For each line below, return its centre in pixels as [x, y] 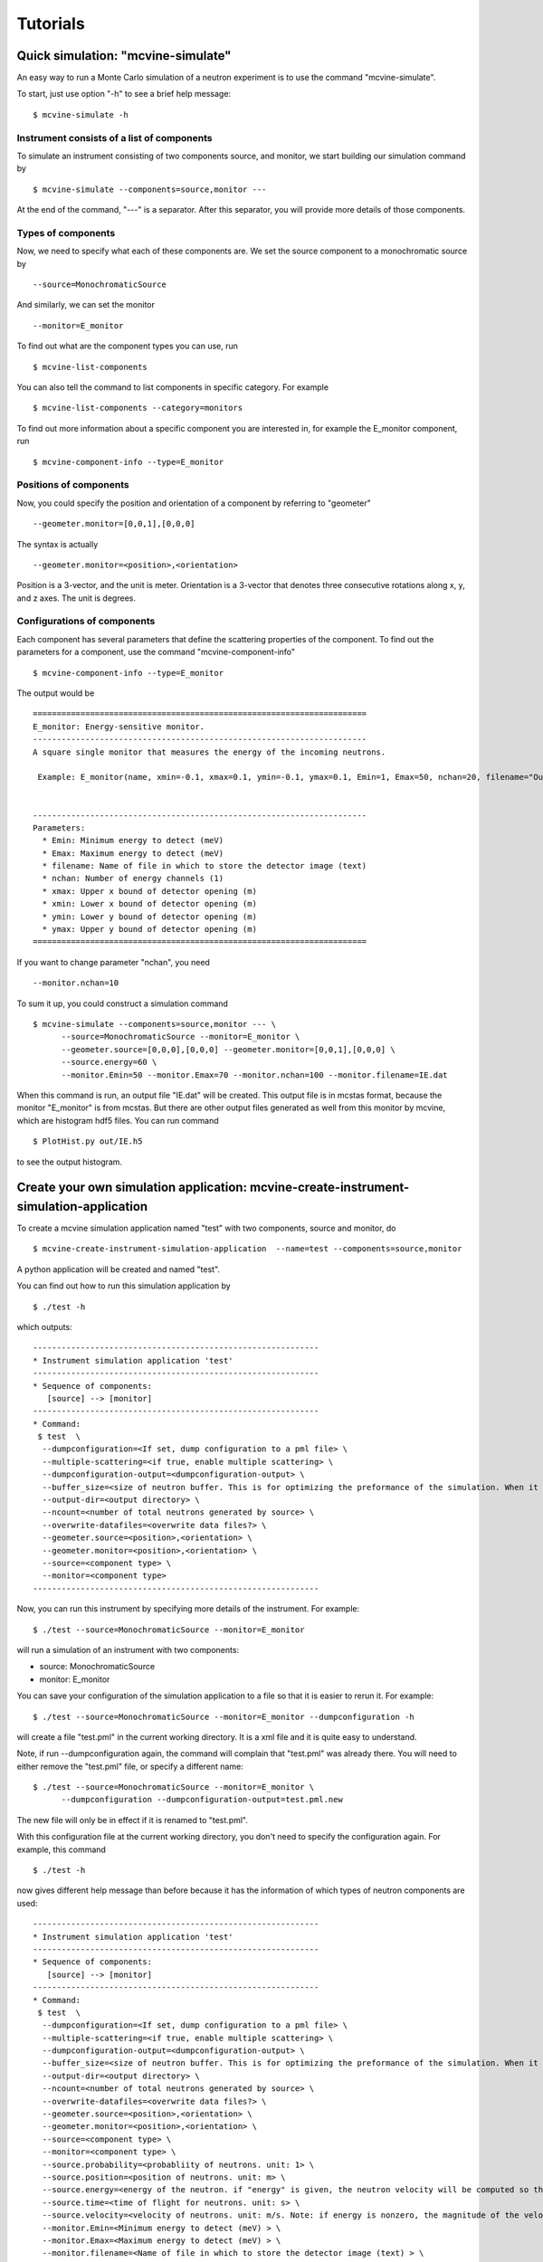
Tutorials [51, 24]
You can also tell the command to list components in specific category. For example [173, 387]
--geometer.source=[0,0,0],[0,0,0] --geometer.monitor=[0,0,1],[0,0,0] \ [228, 1049]
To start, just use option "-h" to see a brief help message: [124, 94]
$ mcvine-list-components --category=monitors [138, 408]
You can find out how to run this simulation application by [124, 1286]
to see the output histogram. [69, 1162]
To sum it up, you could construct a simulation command [122, 1003]
